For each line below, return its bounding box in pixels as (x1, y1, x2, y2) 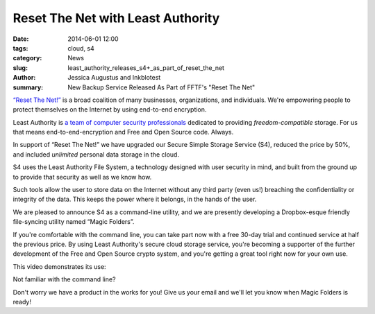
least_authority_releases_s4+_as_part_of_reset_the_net (67, 63, 225, 72)
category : (12, 54, 42, 62)
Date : (12, 35, 29, 43)
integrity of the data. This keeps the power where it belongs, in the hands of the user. (12, 195, 257, 204)
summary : (12, 83, 44, 91)
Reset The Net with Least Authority (12, 10, 220, 26)
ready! (12, 297, 31, 306)
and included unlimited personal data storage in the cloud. (12, 150, 180, 159)
